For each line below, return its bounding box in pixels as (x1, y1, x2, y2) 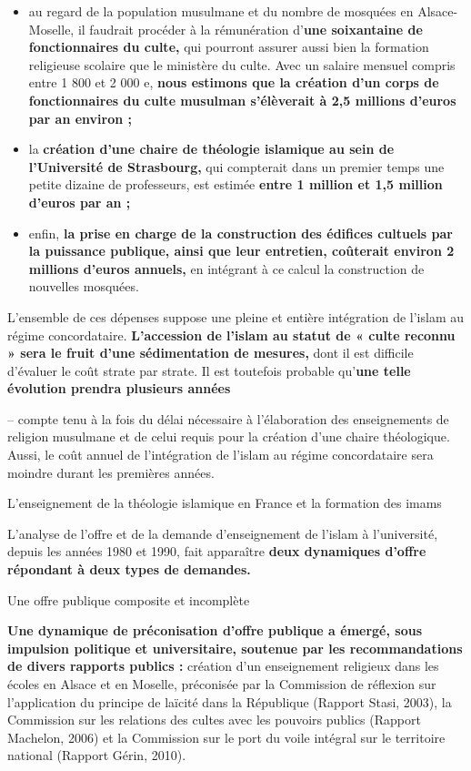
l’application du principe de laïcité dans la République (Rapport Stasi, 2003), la (7, 692, 452, 711)
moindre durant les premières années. (7, 462, 215, 482)
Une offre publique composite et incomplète (7, 590, 250, 609)
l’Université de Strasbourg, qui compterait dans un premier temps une (28, 157, 445, 176)
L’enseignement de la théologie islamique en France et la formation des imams (7, 493, 442, 512)
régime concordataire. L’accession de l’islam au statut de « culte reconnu (7, 325, 456, 344)
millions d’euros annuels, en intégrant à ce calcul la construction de (28, 259, 425, 278)
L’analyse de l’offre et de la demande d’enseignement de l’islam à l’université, (7, 523, 438, 543)
